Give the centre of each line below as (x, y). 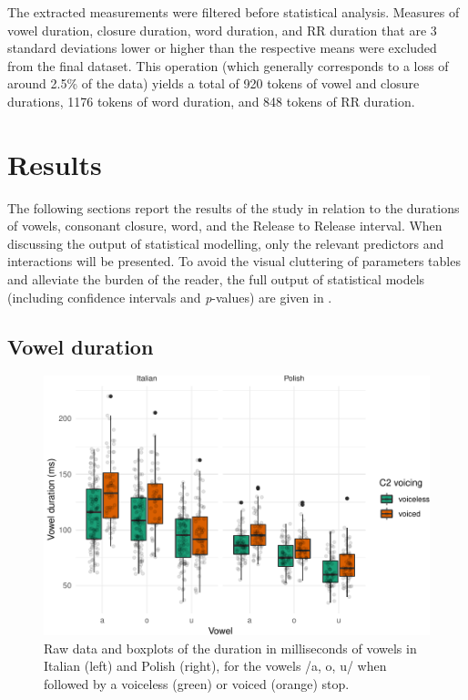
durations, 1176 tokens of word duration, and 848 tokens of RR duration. (211, 101)
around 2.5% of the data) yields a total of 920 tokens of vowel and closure (214, 83)
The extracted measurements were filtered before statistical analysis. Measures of (234, 12)
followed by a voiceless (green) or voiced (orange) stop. (197, 683)
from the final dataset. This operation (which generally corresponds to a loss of (228, 65)
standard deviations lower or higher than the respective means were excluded (222, 48)
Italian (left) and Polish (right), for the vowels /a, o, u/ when (215, 666)
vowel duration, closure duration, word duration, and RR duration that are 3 (222, 30)
